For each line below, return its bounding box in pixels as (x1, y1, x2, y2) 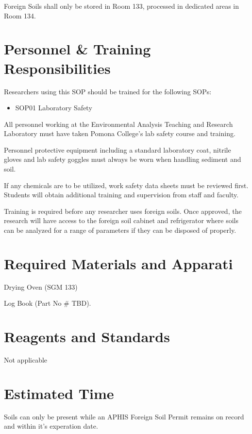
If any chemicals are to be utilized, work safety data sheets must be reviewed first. (4, 180, 249, 190)
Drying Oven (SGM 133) (4, 281, 78, 292)
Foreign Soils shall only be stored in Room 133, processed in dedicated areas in (4, 1, 239, 11)
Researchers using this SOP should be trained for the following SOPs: (4, 86, 212, 96)
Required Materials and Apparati (4, 253, 233, 273)
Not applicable (4, 355, 48, 365)
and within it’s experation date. (4, 421, 98, 431)
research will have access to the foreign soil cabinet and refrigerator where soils (4, 215, 238, 226)
